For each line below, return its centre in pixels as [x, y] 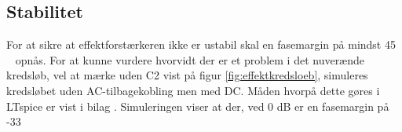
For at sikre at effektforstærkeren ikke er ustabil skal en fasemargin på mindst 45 [201, 44]
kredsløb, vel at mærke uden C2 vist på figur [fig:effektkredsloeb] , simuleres [187, 75]
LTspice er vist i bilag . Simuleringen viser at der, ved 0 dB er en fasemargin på [198, 106]
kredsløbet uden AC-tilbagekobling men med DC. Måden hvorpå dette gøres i [193, 90]
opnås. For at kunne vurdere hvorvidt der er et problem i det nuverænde [190, 59]
